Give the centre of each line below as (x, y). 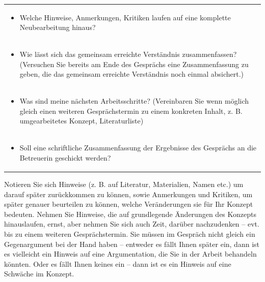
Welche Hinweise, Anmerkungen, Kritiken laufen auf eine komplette (125, 17)
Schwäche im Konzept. (39, 274)
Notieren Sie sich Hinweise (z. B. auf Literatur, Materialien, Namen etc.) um (124, 184)
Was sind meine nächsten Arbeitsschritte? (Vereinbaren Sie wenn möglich (134, 101)
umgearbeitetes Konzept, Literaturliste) (82, 121)
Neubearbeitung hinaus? (58, 27)
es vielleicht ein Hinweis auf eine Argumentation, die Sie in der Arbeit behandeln (130, 254)
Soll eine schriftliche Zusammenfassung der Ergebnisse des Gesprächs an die (138, 148)
